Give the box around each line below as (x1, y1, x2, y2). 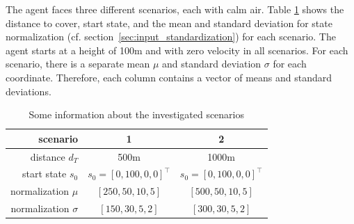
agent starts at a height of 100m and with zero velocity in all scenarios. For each (6, 42, 348, 57)
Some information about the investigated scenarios (29, 107, 245, 122)
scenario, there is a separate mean (6, 56, 150, 71)
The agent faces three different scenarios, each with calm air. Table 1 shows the (6, 2, 344, 16)
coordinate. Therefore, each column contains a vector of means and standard (6, 70, 332, 84)
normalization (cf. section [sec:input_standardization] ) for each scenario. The (6, 29, 336, 44)
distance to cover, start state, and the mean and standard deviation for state (6, 15, 332, 30)
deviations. (6, 83, 51, 98)
